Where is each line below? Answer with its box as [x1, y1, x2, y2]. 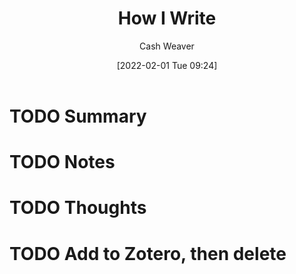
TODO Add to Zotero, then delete [9, 242, 287, 265]
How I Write [117, 7, 217, 30]
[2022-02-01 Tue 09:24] [116, 59, 218, 71]
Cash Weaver [139, 40, 195, 52]
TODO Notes [9, 151, 116, 174]
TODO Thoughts [9, 197, 147, 219]
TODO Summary [9, 105, 147, 127]
